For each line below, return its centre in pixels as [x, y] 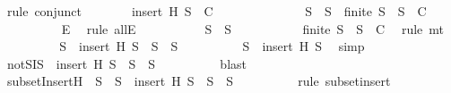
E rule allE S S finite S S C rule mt [252, 28]
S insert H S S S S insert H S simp [212, 46]
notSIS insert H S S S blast [127, 63]
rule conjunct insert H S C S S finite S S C [217, 11]
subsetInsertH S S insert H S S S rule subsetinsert [199, 81]
